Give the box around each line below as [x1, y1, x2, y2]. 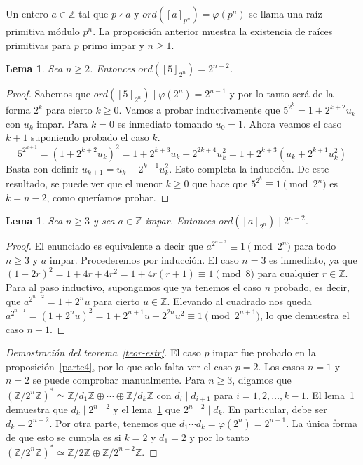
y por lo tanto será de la [229, 86, 334, 101]
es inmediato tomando [117, 116, 212, 130]
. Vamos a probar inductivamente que [118, 102, 280, 117]
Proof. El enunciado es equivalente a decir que [6, 238, 203, 253]
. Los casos [258, 358, 305, 373]
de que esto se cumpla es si [6, 429, 121, 444]
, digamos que [232, 372, 292, 387]
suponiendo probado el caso [31, 130, 149, 144]
